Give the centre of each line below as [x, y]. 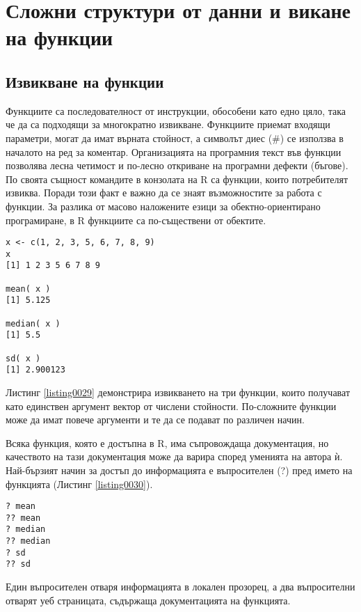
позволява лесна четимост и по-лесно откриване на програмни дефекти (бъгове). [177, 165]
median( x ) [33, 323]
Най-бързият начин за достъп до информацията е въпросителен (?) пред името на [179, 470]
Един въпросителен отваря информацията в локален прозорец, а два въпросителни [180, 587]
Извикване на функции [85, 81]
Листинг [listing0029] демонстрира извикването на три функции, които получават [178, 392]
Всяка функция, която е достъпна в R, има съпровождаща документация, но [167, 442]
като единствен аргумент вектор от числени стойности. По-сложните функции [171, 406]
